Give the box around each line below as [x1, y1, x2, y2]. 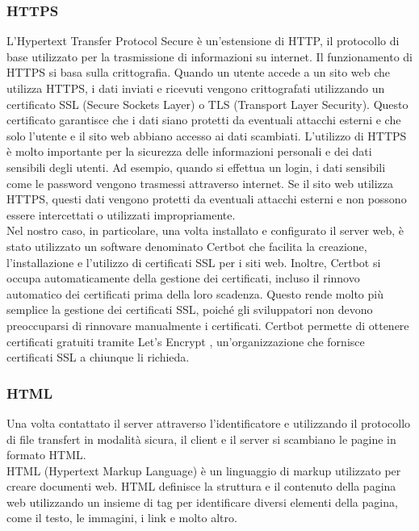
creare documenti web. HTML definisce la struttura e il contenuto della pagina [6, 478, 396, 495]
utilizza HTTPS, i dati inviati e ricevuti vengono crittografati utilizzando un [6, 80, 385, 96]
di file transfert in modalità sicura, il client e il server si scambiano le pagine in [6, 430, 396, 447]
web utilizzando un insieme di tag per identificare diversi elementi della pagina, [6, 493, 398, 510]
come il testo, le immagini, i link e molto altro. [6, 509, 237, 526]
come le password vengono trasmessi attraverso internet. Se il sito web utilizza [6, 174, 393, 191]
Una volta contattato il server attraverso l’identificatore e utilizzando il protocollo [6, 414, 411, 431]
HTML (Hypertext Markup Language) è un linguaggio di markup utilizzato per [6, 462, 401, 479]
